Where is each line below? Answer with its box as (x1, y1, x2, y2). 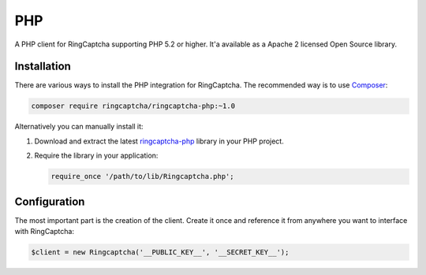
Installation (14, 60, 71, 73)
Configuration (14, 195, 85, 208)
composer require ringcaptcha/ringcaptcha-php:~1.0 (31, 102, 236, 110)
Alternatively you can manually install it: (14, 122, 144, 132)
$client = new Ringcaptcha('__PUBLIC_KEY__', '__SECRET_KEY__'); (31, 248, 290, 257)
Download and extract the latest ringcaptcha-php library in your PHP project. (34, 136, 284, 146)
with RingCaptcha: (14, 227, 75, 236)
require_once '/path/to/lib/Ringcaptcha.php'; (50, 172, 234, 181)
